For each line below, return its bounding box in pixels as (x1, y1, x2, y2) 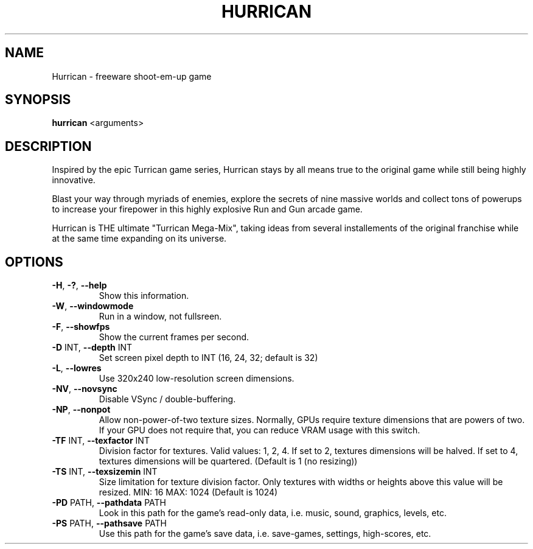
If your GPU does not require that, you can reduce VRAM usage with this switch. (99, 425, 420, 436)
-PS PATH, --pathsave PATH (52, 518, 167, 529)
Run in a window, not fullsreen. (99, 311, 222, 322)
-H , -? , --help (52, 280, 107, 291)
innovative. (52, 175, 96, 186)
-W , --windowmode (52, 301, 134, 312)
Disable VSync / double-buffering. (99, 394, 236, 405)
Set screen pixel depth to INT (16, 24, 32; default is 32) (99, 352, 318, 363)
